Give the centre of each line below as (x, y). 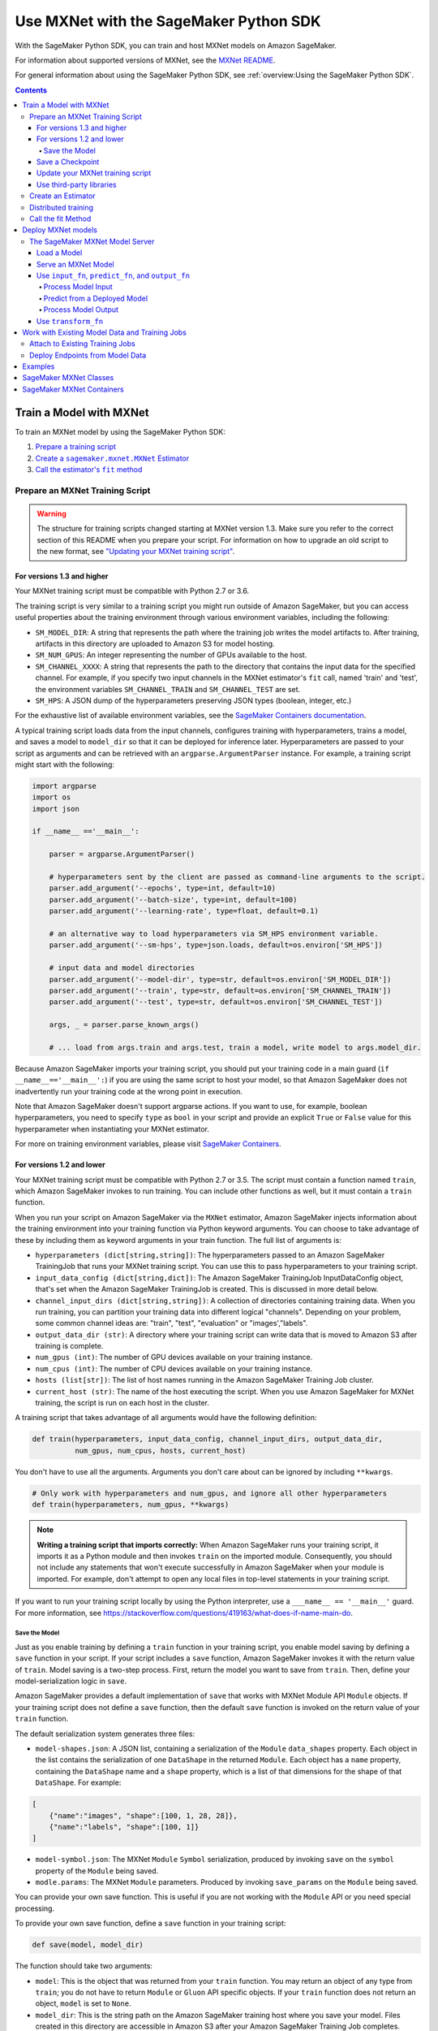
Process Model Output (81, 310)
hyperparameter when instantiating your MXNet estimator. (112, 1128)
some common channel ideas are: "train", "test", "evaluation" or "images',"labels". (172, 1323)
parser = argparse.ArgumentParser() (122, 854)
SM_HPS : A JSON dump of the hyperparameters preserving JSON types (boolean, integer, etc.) (193, 700)
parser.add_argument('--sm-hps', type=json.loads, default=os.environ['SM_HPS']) (216, 945)
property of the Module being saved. (97, 1871)
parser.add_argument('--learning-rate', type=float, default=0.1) (184, 911)
